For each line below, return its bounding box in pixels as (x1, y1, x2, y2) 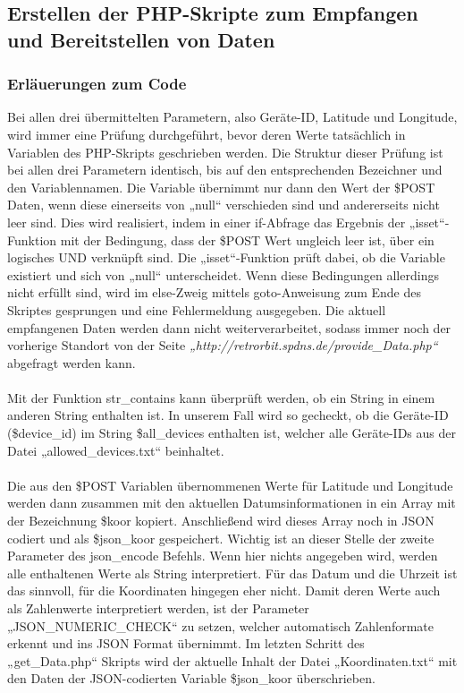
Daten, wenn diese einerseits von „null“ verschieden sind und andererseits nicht (7, 195, 440, 214)
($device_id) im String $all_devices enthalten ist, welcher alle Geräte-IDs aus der (7, 423, 456, 442)
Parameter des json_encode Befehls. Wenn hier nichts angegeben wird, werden (7, 546, 438, 565)
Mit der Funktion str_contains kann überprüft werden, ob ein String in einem (7, 388, 435, 406)
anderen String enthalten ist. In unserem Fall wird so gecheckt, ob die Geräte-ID (7, 406, 449, 424)
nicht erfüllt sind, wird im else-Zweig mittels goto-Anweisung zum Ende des (7, 283, 422, 302)
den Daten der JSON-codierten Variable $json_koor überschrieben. (7, 669, 375, 688)
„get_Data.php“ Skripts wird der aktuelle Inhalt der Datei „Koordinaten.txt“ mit (7, 651, 458, 670)
